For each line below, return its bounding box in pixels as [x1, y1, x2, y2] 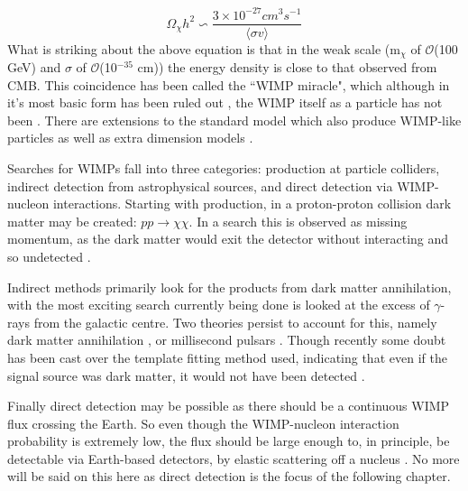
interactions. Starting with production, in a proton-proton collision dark [52, 194, 452, 213]
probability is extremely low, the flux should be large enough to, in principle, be [7, 431, 450, 450]
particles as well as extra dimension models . [7, 128, 253, 147]
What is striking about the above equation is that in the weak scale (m [7, 39, 400, 58]
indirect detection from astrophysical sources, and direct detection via [7, 176, 393, 195]
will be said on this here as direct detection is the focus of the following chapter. [7, 467, 451, 486]
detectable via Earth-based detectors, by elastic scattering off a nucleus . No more [7, 449, 460, 468]
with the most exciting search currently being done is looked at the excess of [7, 295, 430, 314]
